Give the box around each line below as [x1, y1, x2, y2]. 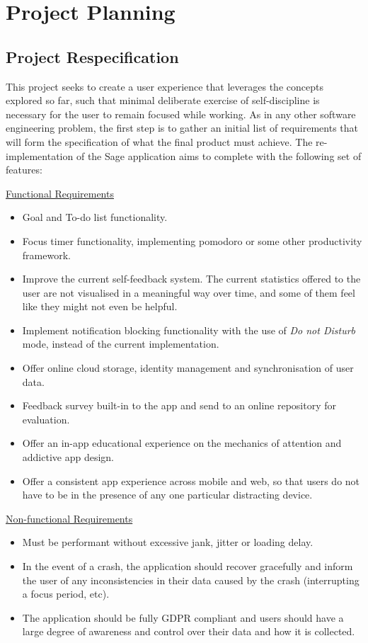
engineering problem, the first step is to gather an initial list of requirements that [6, 120, 359, 135]
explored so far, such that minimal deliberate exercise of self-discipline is [6, 93, 320, 108]
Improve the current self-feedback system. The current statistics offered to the [22, 271, 361, 286]
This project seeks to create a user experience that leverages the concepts [6, 79, 323, 93]
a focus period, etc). [22, 586, 110, 601]
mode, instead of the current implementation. [22, 336, 219, 351]
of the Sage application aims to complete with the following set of [76, 148, 362, 163]
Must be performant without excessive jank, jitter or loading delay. [22, 535, 314, 550]
